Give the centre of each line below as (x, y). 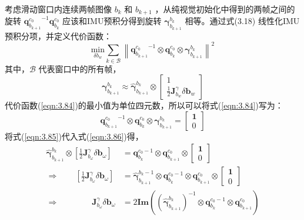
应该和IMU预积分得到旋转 (112, 21)
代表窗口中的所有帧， (80, 68)
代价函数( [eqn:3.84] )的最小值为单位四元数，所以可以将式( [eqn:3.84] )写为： (144, 105)
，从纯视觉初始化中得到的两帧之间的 (225, 9)
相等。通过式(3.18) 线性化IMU (242, 21)
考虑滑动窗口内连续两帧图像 (58, 9)
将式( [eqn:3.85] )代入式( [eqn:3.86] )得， (74, 136)
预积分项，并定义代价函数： (58, 35)
